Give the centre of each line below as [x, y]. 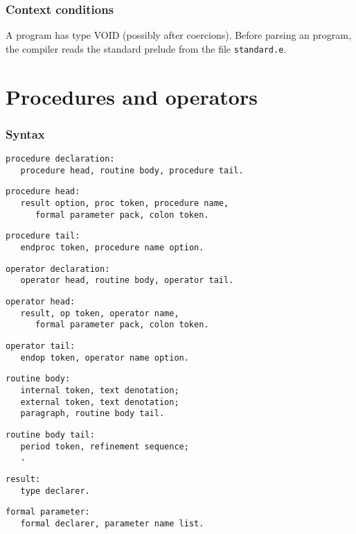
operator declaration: [58, 269]
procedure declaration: [60, 159]
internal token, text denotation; [100, 390]
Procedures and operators [132, 96]
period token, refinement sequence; [105, 446]
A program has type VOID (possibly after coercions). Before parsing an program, [178, 35]
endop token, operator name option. [105, 358]
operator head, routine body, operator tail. [127, 281]
